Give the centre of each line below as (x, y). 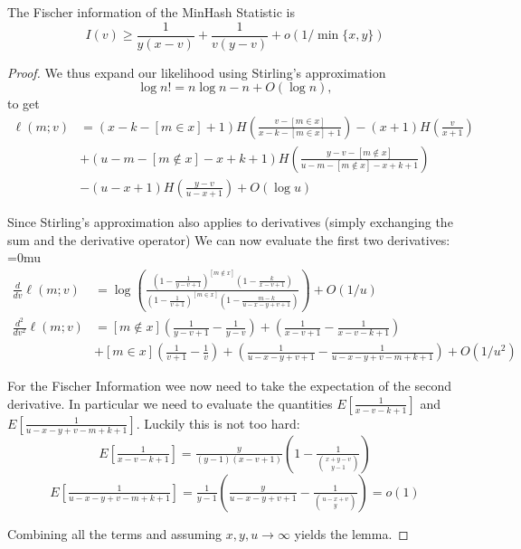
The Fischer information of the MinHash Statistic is (151, 12)
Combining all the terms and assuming (115, 533)
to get (24, 104)
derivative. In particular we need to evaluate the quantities (170, 403)
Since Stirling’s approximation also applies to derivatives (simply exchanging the (230, 221)
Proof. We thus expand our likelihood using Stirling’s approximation (197, 72)
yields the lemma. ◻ (351, 533)
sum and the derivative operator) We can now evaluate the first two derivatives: (229, 239)
